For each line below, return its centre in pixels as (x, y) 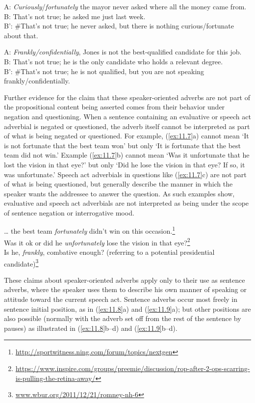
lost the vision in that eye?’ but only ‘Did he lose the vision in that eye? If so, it (125, 164)
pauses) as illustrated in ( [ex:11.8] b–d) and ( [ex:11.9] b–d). (91, 328)
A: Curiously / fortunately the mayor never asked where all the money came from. (125, 6)
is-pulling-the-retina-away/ (55, 378)
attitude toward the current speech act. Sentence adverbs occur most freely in (121, 299)
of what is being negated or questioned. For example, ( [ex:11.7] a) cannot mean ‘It (127, 136)
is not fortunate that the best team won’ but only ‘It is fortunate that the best (123, 145)
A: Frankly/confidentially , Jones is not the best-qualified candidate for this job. (123, 52)
